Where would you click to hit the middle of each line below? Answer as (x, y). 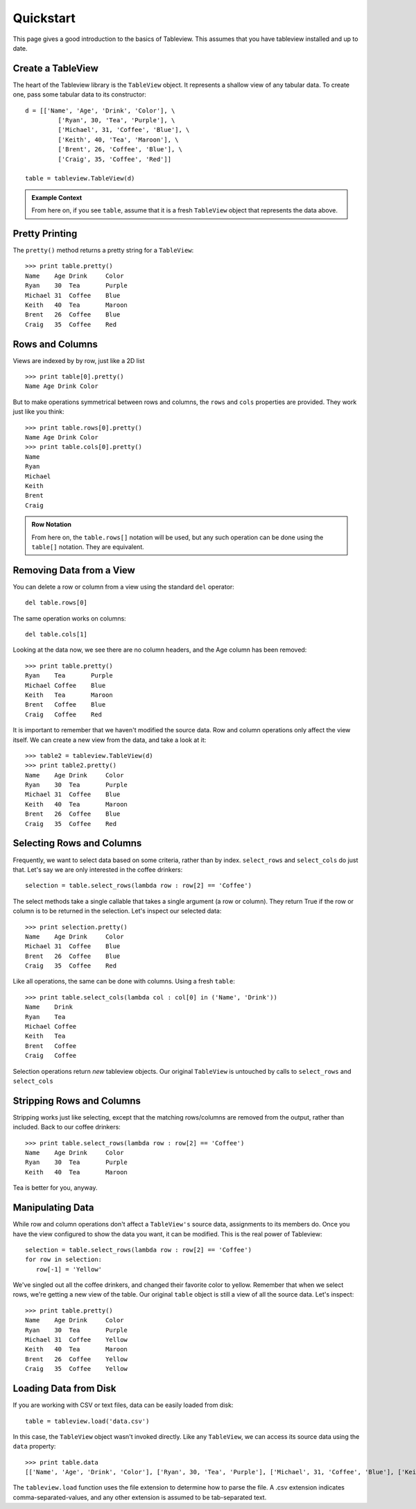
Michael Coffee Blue (66, 685)
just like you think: (39, 412)
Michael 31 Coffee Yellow (77, 1340)
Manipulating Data (53, 1208)
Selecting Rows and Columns (77, 843)
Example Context (57, 197)
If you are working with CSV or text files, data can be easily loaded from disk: (123, 1405)
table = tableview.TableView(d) (80, 178)
